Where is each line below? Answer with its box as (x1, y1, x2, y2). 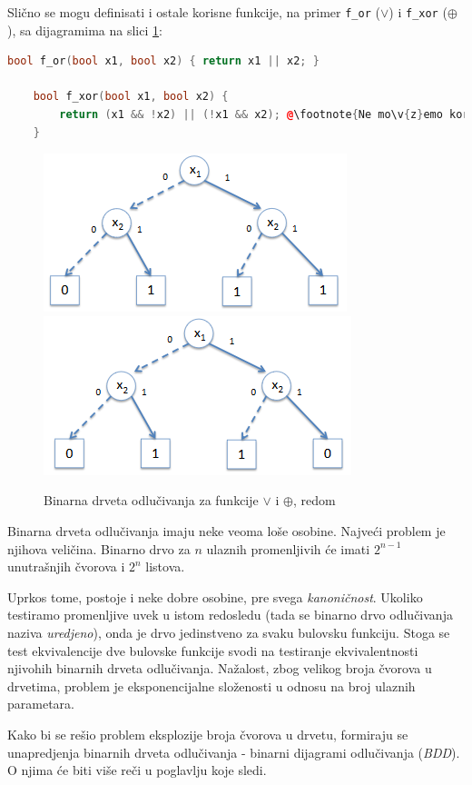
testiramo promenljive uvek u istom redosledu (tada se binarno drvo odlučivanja (7, 605, 453, 624)
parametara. (7, 694, 74, 713)
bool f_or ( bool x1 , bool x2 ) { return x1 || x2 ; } (7, 55, 320, 68)
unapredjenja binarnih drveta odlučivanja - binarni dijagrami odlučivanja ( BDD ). (7, 742, 460, 761)
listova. (145, 557, 185, 576)
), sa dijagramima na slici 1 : (7, 20, 162, 39)
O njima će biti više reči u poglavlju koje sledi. (7, 760, 267, 780)
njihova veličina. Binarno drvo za (7, 539, 191, 558)
